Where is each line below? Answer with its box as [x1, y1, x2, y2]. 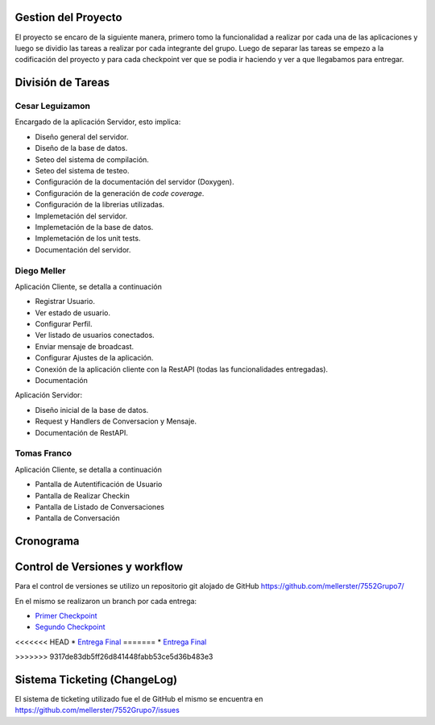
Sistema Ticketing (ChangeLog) [14, 673, 178, 686]
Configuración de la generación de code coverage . [35, 188, 205, 198]
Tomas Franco [14, 448, 72, 459]
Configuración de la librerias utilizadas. [35, 200, 165, 210]
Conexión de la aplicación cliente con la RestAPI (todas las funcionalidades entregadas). [35, 364, 329, 374]
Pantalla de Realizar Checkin [35, 490, 130, 500]
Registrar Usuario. [35, 297, 96, 306]
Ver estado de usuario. [35, 307, 110, 318]
